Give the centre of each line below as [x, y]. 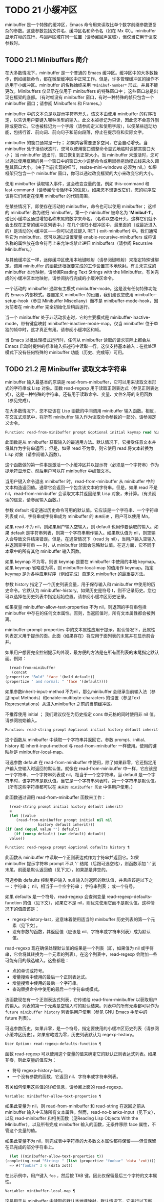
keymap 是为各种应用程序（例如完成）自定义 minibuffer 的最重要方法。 [76, 574]
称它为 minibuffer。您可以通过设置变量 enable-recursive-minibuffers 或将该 [81, 237]
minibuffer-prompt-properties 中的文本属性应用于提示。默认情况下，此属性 [80, 630]
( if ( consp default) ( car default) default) [60, 834]
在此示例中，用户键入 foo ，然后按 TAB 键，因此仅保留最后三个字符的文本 [79, 1176]
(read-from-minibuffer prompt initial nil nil [64, 820]
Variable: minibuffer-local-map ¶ [40, 1191]
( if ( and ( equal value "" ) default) [42, 829]
